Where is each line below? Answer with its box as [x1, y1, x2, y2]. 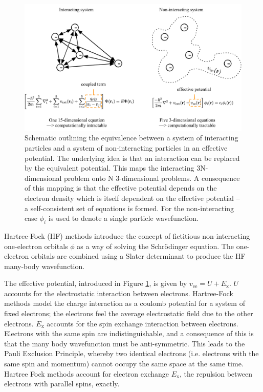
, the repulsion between [180, 368, 253, 379]
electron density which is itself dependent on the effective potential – [25, 192, 240, 203]
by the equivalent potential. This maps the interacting [25, 162, 194, 173]
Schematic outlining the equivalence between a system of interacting [25, 132, 238, 143]
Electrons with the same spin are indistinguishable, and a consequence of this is [4, 328, 254, 339]
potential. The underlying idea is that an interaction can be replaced [25, 152, 240, 163]
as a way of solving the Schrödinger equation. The [77, 240, 234, 251]
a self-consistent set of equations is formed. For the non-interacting [25, 202, 234, 213]
